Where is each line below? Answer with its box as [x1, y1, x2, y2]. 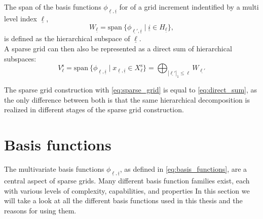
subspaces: [4, 53, 36, 64]
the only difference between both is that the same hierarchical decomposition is [4, 94, 250, 105]
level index [4, 13, 37, 24]
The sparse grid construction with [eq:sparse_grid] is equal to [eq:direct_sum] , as [4, 84, 257, 95]
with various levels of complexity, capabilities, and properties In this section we [4, 185, 250, 196]
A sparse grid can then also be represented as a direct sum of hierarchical [4, 43, 232, 53]
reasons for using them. [4, 205, 77, 215]
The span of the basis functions [4, 2, 101, 12]
